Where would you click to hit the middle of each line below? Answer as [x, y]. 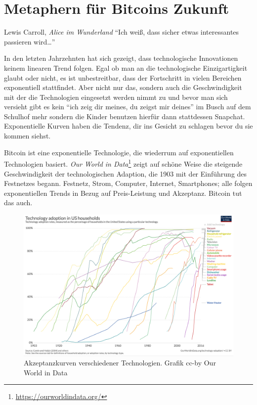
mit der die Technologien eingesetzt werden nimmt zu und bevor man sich [116, 97]
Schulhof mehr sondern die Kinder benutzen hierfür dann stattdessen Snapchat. [125, 116]
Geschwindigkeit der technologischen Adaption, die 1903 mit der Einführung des [126, 173]
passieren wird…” [30, 41]
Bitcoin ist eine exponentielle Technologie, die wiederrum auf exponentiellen [119, 152]
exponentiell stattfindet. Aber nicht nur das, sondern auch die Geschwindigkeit [123, 87]
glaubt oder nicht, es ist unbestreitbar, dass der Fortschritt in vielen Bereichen [123, 77]
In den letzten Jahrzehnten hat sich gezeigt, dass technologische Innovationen [121, 58]
